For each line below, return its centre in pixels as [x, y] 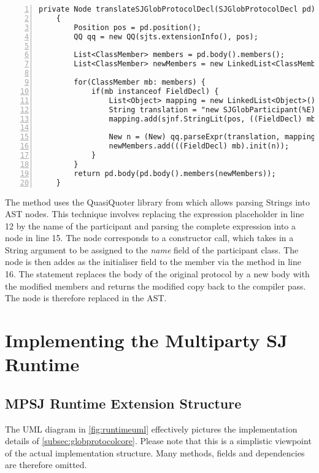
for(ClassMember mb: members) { [140, 82]
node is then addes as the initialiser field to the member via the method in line [153, 262]
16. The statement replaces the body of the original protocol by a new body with [157, 274]
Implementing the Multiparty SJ [146, 340]
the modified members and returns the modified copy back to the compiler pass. [156, 286]
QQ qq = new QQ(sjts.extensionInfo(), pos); [166, 37]
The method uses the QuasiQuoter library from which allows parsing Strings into [157, 202]
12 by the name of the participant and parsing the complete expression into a [151, 225]
